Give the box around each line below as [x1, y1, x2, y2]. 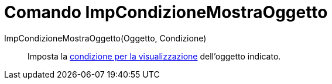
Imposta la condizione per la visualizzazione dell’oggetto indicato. [28, 51, 281, 61]
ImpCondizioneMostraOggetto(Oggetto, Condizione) [4, 33, 207, 43]
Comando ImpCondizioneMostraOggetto [4, 2, 328, 22]
